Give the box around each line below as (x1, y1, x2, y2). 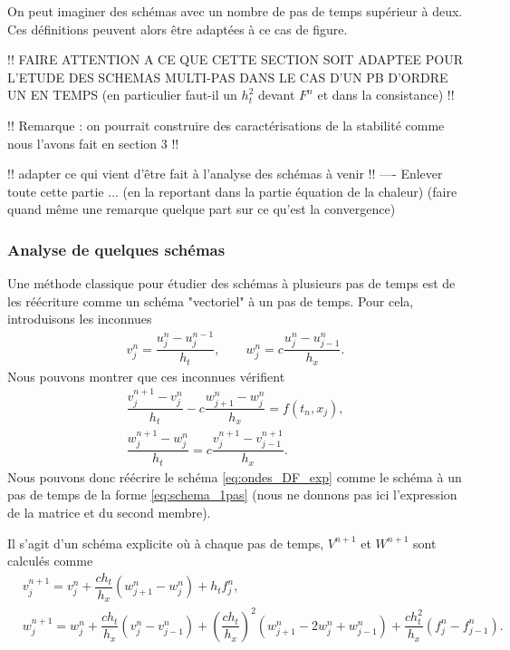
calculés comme (7, 551, 93, 570)
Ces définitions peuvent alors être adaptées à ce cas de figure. (7, 19, 348, 38)
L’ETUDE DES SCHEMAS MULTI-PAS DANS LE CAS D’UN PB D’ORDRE (7, 67, 448, 86)
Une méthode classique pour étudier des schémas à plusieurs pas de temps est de (7, 274, 456, 293)
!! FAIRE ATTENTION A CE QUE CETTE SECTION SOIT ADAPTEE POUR (7, 50, 464, 69)
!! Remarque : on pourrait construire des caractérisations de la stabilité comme (7, 115, 445, 134)
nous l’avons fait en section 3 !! (7, 133, 179, 152)
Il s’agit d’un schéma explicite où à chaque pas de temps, (7, 533, 324, 552)
